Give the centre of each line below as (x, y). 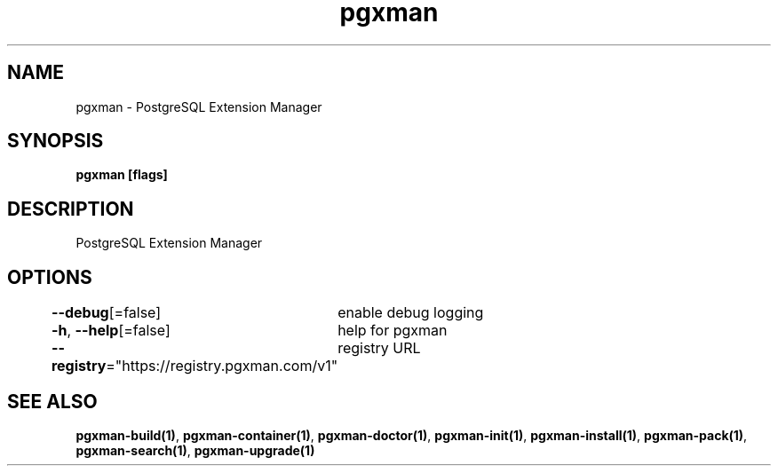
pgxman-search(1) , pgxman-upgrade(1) (195, 450)
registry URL (379, 348)
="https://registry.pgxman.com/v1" (222, 366)
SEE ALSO (52, 401)
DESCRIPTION (71, 209)
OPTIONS (50, 277)
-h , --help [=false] (111, 331)
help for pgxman (393, 331)
